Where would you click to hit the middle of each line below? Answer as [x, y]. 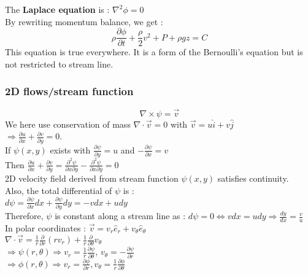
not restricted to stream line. [59, 64]
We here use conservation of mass [68, 124]
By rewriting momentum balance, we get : [84, 21]
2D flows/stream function [69, 91]
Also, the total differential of [59, 190]
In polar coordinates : [46, 227]
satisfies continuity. [253, 178]
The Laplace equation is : [57, 9]
